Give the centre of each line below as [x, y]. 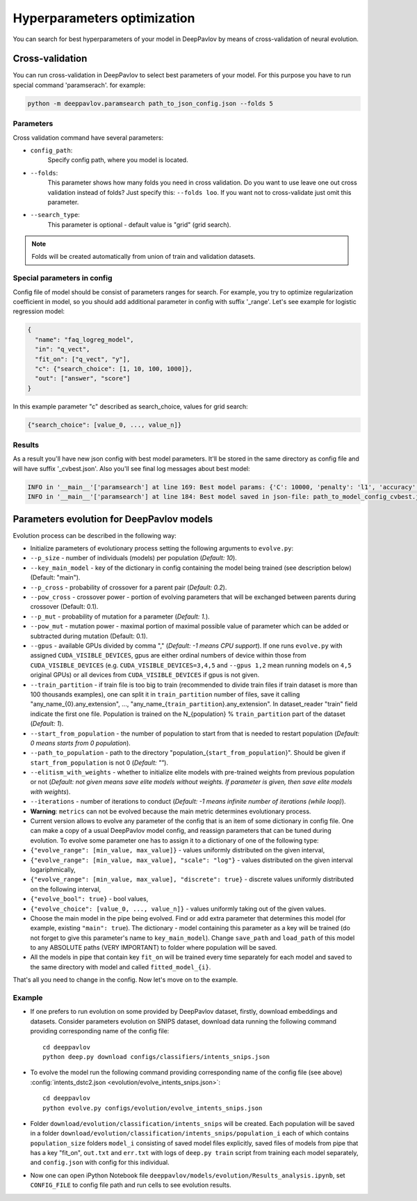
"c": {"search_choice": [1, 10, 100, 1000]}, [114, 368]
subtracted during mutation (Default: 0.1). [89, 636]
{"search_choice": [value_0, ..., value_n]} [105, 425]
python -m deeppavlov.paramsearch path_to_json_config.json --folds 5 [150, 103]
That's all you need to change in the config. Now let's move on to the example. [125, 980]
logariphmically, [53, 869]
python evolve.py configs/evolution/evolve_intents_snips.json [153, 1108]
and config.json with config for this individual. [100, 1163]
